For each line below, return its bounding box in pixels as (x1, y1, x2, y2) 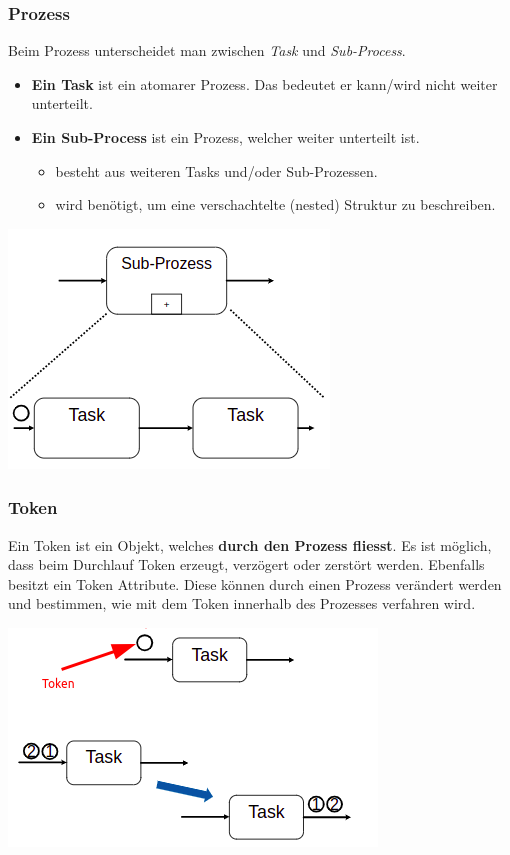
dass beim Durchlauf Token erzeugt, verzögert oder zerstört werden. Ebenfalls (8, 554, 485, 575)
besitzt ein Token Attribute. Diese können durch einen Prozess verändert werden (8, 573, 502, 594)
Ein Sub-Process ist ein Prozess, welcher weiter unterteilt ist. (31, 127, 420, 147)
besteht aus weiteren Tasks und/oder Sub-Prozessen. (55, 160, 378, 181)
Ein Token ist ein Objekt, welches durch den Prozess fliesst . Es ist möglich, (8, 534, 492, 555)
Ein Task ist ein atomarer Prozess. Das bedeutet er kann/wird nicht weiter (31, 73, 498, 94)
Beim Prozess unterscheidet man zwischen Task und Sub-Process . (8, 40, 406, 61)
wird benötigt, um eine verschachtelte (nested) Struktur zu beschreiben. (55, 194, 496, 215)
